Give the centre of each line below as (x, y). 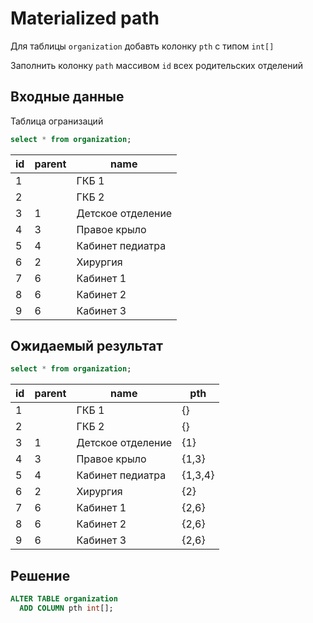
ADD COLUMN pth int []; (66, 608)
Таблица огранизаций (57, 121)
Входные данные (67, 97)
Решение (40, 575)
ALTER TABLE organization (64, 599)
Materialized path (85, 18)
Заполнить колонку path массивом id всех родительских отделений (156, 65)
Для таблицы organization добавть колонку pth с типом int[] (142, 46)
